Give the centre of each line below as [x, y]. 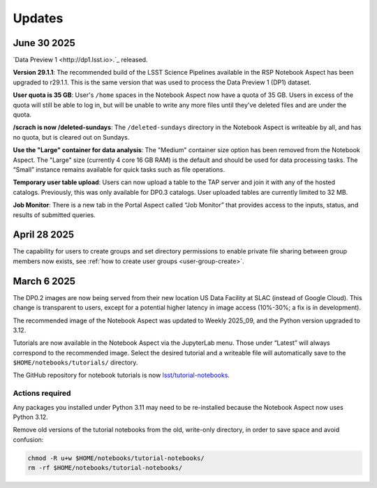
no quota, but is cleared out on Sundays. [71, 137]
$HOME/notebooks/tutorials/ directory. [75, 362]
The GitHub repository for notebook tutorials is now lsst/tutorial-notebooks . [121, 375]
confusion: [28, 439]
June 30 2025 [44, 43]
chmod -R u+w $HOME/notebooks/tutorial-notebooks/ [116, 458]
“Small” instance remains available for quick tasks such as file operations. [119, 169]
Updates [38, 18]
